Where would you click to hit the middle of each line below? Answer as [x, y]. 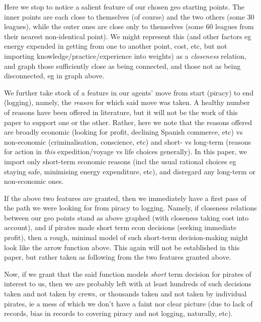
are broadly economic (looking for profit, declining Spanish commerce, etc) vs [123, 132]
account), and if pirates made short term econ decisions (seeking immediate [120, 227]
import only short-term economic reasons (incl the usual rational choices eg [120, 161]
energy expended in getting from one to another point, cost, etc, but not [116, 46]
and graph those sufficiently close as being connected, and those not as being [122, 66]
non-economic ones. [34, 181]
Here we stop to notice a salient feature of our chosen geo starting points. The [124, 7]
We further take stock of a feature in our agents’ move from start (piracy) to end [129, 92]
